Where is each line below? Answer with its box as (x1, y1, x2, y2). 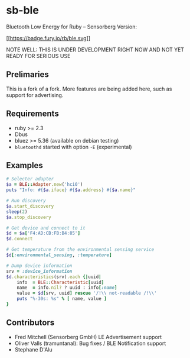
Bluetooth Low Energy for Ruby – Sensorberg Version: (6, 23, 137, 30)
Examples (6, 160, 43, 170)
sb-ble (6, 4, 40, 17)
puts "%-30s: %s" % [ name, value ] (17, 296, 107, 302)
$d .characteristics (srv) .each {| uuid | (6, 273, 101, 280)
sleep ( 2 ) (6, 208, 28, 215)
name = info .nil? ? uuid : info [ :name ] (17, 285, 117, 291)
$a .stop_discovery (6, 214, 51, 220)
